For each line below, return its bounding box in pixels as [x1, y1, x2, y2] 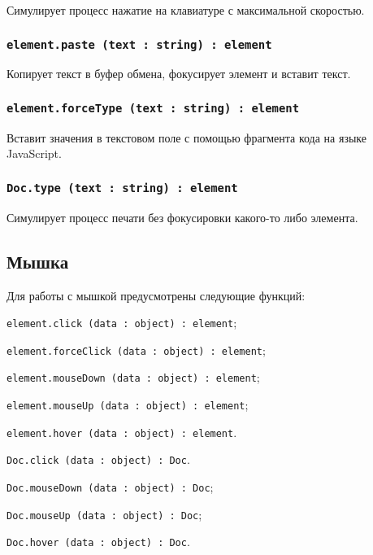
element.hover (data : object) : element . [7, 423, 237, 440]
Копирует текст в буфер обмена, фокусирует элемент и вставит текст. [7, 65, 351, 82]
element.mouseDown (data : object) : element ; [7, 369, 260, 386]
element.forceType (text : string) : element [7, 101, 300, 115]
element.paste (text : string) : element [7, 37, 272, 51]
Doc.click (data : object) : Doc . [7, 451, 190, 468]
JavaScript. [7, 145, 62, 162]
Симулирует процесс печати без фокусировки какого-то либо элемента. [7, 208, 358, 225]
